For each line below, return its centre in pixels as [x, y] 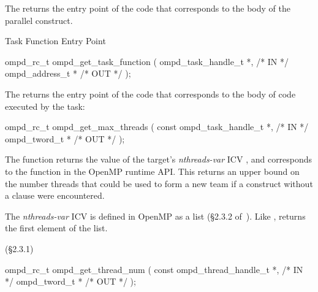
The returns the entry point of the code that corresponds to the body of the [148, 8]
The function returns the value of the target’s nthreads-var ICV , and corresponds [159, 159]
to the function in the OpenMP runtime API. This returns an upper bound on [152, 171]
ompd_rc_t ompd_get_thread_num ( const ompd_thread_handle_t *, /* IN [154, 269]
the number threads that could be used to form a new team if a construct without [159, 183]
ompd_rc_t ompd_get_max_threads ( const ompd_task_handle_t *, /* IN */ [157, 127]
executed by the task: [45, 106]
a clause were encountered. [55, 195]
